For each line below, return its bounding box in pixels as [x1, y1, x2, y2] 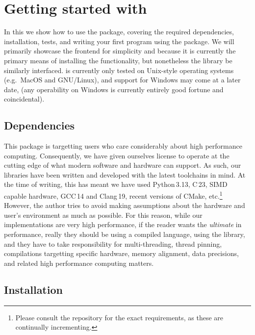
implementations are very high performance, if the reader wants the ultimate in [4, 219, 242, 230]
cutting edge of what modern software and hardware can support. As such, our [4, 160, 241, 170]
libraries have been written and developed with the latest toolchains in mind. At [4, 169, 246, 180]
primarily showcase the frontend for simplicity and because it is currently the [4, 46, 236, 56]
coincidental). [4, 94, 45, 104]
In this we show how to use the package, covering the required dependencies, [4, 26, 234, 37]
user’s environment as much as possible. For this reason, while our [4, 209, 203, 220]
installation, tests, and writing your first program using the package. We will [4, 36, 234, 46]
